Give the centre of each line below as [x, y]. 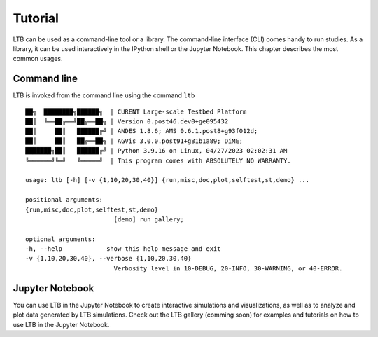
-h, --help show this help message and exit [123, 249]
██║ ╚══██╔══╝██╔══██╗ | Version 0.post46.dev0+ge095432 [127, 122]
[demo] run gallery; [149, 219]
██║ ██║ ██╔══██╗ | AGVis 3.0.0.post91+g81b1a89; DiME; [134, 141]
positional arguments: [64, 200]
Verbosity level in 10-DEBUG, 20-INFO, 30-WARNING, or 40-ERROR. [228, 268]
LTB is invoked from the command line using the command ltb [104, 95]
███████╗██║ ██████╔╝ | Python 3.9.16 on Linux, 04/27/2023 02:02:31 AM [156, 151]
